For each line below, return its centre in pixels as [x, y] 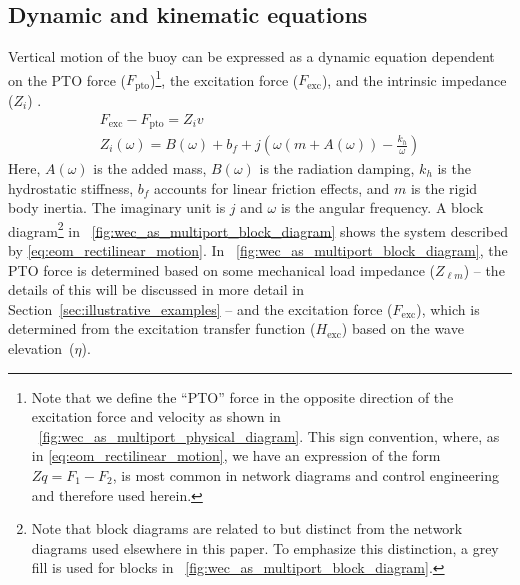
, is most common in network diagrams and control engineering [305, 474]
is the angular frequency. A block [382, 207]
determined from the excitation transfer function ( [162, 328]
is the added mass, [150, 168]
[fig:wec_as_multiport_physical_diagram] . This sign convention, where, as [269, 435]
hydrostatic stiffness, [71, 187]
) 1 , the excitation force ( [224, 78]
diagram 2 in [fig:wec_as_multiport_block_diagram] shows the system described [258, 229]
